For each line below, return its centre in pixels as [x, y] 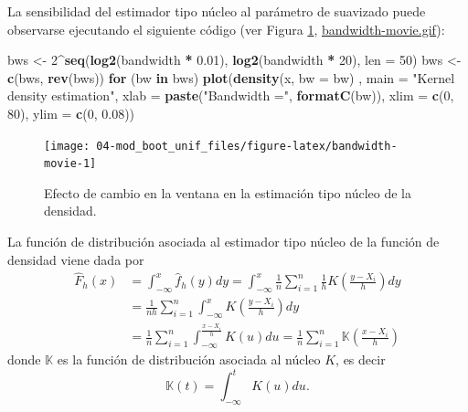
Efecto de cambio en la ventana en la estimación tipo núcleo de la [228, 192]
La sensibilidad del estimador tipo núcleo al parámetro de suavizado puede [217, 11]
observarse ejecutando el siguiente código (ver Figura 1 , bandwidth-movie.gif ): [226, 29]
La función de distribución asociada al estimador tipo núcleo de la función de [223, 242]
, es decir [361, 359]
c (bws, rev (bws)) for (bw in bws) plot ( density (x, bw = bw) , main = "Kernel [231, 77]
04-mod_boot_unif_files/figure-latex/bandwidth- [247, 146]
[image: [67, 146]
